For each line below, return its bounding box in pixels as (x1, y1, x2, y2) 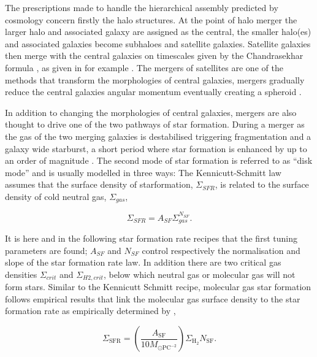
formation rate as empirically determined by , (5, 304, 176, 317)
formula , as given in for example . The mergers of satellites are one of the (5, 61, 283, 74)
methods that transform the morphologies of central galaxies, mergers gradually (5, 73, 305, 86)
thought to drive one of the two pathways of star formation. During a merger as (5, 118, 305, 131)
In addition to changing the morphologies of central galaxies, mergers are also (5, 106, 297, 118)
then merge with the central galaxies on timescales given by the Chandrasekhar (5, 49, 304, 62)
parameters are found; (5, 244, 88, 256)
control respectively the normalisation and (142, 244, 300, 256)
